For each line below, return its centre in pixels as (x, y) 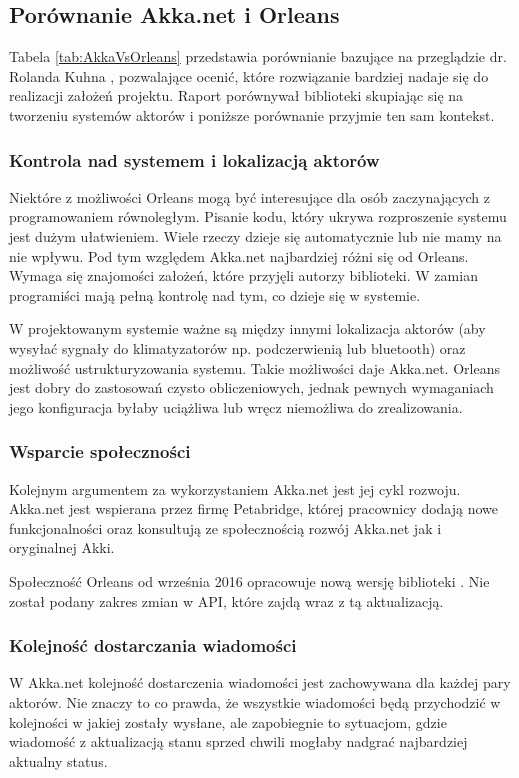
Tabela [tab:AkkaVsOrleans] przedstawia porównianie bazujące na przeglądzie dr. (258, 56)
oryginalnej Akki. (62, 547)
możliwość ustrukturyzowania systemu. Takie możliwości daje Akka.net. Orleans (254, 367)
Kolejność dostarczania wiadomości (153, 645)
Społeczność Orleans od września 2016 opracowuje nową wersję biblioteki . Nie (249, 580)
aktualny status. (58, 760)
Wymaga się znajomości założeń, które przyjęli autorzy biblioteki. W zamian (243, 275)
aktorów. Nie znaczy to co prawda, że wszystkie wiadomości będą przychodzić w (255, 701)
